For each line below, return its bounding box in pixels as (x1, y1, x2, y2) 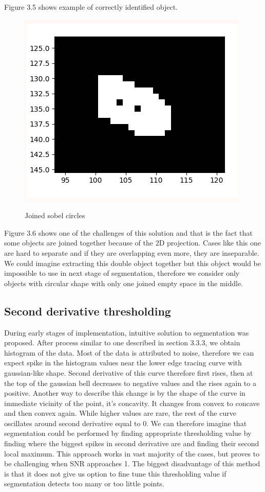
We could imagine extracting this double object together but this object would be (4, 257, 261, 268)
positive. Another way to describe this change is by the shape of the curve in (4, 388, 245, 398)
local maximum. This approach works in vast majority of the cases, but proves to (4, 448, 260, 459)
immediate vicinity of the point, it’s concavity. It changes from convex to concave (4, 397, 260, 408)
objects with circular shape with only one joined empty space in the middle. (4, 277, 243, 288)
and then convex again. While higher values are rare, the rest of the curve (4, 408, 236, 418)
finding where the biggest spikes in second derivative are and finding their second (4, 438, 259, 449)
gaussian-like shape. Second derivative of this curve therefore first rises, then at (4, 367, 253, 378)
